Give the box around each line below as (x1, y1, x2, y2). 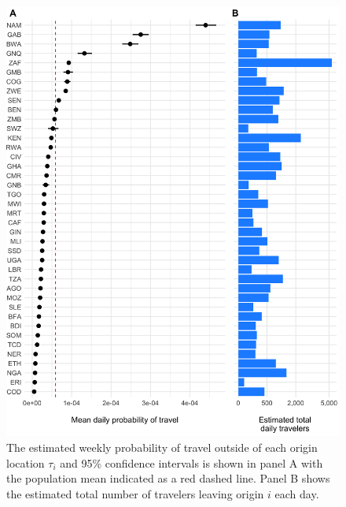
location (6, 454, 45, 471)
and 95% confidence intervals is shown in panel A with (60, 454, 323, 471)
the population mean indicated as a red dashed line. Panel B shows (6, 470, 330, 486)
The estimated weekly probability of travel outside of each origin (6, 439, 318, 456)
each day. (274, 485, 319, 501)
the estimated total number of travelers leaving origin (6, 485, 264, 501)
